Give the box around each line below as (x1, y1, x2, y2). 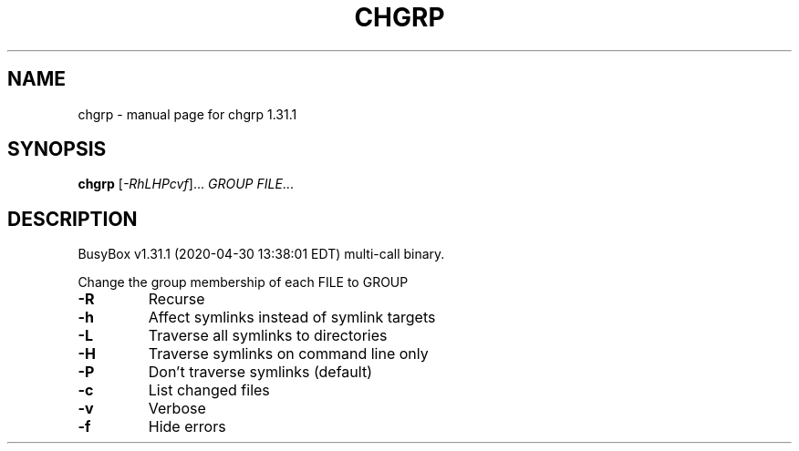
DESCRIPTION (7, 207, 138, 231)
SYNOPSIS (7, 138, 107, 161)
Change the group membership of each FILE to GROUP (78, 274, 409, 291)
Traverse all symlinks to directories (148, 326, 388, 345)
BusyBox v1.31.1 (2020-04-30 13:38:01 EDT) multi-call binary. (78, 246, 445, 262)
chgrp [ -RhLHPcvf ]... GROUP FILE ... (78, 176, 294, 192)
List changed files (148, 381, 270, 400)
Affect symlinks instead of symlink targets (148, 308, 436, 327)
